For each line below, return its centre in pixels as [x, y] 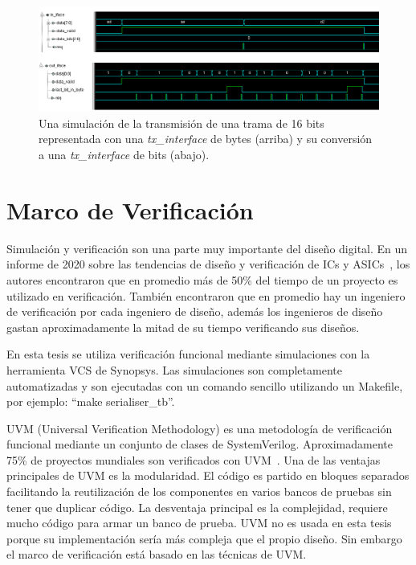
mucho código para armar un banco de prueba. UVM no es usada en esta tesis [199, 523]
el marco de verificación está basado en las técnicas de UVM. [157, 554]
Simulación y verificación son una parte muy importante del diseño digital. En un [207, 248]
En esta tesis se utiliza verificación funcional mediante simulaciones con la [188, 354]
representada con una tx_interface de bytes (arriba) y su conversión [206, 139]
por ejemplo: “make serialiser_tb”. [91, 401]
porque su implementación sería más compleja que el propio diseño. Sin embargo [204, 538]
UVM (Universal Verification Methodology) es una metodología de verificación [200, 428]
